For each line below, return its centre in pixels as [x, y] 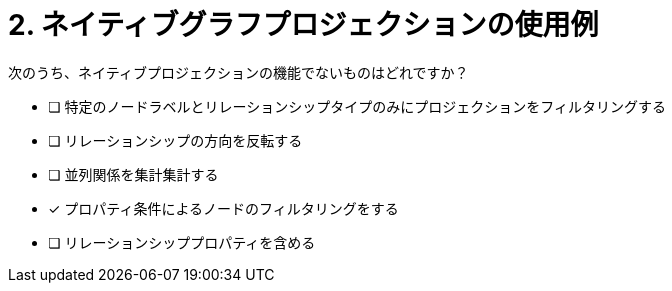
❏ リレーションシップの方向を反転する [175, 140]
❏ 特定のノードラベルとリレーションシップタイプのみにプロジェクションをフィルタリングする [357, 106]
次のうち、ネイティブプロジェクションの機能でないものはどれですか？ [238, 72]
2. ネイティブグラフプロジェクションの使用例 [303, 25]
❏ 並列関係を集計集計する [133, 174]
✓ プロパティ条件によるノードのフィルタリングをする [223, 208]
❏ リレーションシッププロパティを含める [182, 242]
